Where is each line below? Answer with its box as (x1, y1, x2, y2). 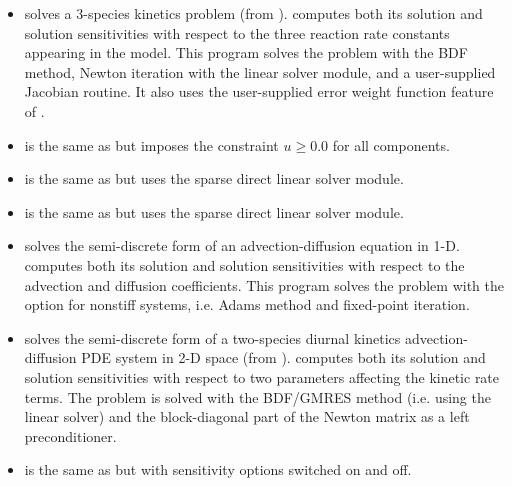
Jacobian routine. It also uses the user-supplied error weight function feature (24, 81, 494, 102)
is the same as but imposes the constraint (24, 134, 279, 155)
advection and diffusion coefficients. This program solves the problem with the (24, 274, 505, 295)
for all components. (332, 134, 450, 155)
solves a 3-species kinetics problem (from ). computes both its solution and (24, 3, 483, 23)
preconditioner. (24, 425, 117, 446)
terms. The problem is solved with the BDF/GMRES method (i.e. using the (24, 386, 491, 407)
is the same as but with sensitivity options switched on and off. (24, 459, 412, 480)
